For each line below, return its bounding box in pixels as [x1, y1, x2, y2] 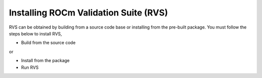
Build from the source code [21, 40, 76, 46]
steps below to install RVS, [9, 31, 63, 36]
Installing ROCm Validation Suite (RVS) [9, 7, 168, 18]
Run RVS [21, 64, 39, 70]
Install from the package [21, 58, 70, 63]
